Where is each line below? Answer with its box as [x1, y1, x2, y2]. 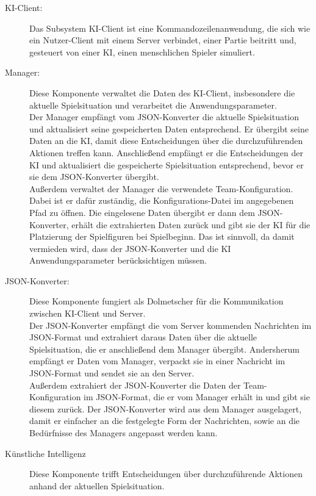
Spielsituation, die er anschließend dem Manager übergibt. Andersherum [29, 342, 300, 355]
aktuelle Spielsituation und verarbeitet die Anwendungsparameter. [29, 98, 277, 111]
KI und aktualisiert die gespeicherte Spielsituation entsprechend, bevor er [29, 158, 304, 171]
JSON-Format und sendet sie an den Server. [29, 367, 195, 379]
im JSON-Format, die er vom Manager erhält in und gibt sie [84, 390, 310, 403]
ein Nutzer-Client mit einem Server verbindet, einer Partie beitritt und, [29, 34, 296, 46]
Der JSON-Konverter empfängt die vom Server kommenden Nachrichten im [29, 318, 312, 331]
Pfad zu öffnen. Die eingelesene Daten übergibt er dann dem [29, 206, 255, 218]
